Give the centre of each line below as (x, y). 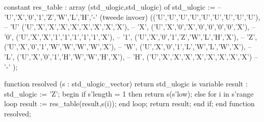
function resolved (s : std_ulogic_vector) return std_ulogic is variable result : (126, 84)
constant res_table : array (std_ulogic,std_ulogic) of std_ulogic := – (113, 7)
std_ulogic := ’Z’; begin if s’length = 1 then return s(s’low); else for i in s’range (129, 93)
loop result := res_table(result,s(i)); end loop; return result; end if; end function (129, 103)
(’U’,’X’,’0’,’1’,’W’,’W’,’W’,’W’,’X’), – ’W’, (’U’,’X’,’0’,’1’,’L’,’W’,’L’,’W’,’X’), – (128, 47)
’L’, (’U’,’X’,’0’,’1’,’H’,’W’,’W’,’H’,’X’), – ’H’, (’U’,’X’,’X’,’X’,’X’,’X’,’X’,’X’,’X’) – (131, 56)
